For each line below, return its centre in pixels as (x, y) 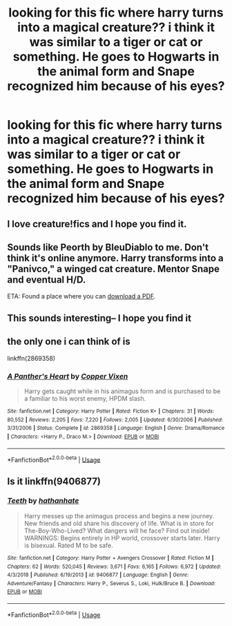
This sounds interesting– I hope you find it (99, 318)
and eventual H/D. (47, 279)
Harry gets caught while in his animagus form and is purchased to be (122, 391)
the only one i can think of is (69, 342)
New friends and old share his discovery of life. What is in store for (119, 523)
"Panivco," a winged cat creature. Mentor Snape (113, 268)
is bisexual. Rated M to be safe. (69, 545)
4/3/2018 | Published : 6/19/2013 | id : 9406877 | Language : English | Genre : (98, 575)
